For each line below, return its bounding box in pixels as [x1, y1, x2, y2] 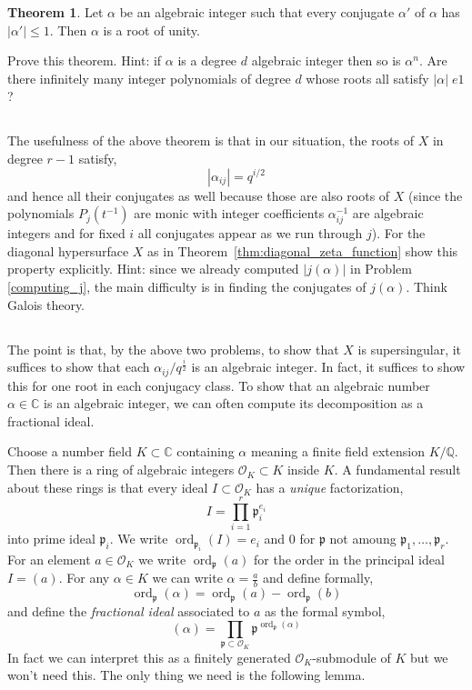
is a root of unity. [103, 20, 200, 39]
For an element [7, 549, 91, 568]
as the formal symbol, [265, 601, 386, 620]
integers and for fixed [7, 224, 126, 243]
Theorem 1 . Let [7, 3, 104, 21]
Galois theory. [7, 295, 85, 314]
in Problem [349, 259, 412, 278]
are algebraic [352, 204, 424, 223]
